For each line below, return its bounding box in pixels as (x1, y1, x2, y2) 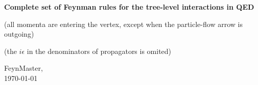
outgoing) (4, 29, 34, 39)
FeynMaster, (4, 63, 43, 73)
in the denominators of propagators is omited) (27, 45, 172, 56)
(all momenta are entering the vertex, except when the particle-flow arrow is (4, 18, 243, 29)
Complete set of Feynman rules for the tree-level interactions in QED (4, 2, 254, 12)
